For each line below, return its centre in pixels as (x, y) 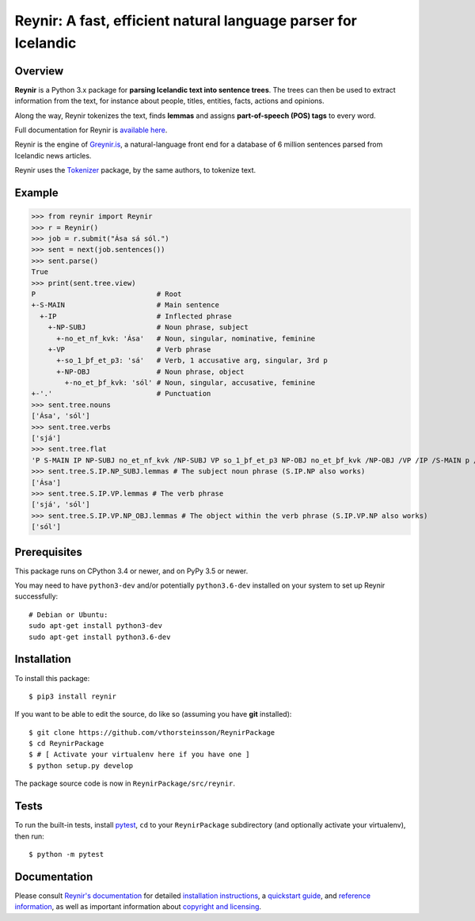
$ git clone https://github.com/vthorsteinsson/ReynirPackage (152, 732)
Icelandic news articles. (53, 155)
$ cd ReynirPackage (66, 744)
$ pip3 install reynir (73, 696)
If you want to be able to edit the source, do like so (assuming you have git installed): (153, 714)
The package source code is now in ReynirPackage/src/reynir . (125, 783)
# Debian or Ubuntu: (68, 615)
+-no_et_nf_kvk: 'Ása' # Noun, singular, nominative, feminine (186, 338)
